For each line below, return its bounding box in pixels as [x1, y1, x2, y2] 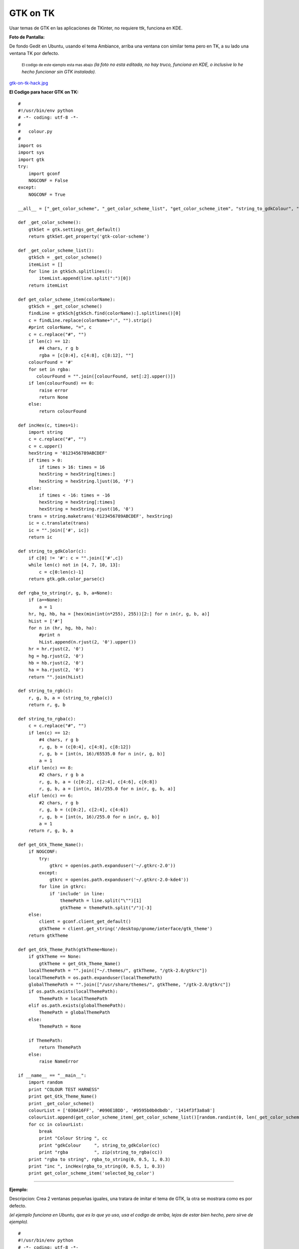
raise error [39, 387, 68, 393]
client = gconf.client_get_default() [39, 919, 132, 924]
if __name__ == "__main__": [18, 1072, 87, 1078]
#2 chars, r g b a [39, 772, 84, 778]
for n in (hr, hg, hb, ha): [28, 625, 97, 630]
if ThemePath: [28, 1038, 63, 1044]
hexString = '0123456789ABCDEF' [28, 450, 108, 456]
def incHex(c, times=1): [18, 422, 79, 428]
